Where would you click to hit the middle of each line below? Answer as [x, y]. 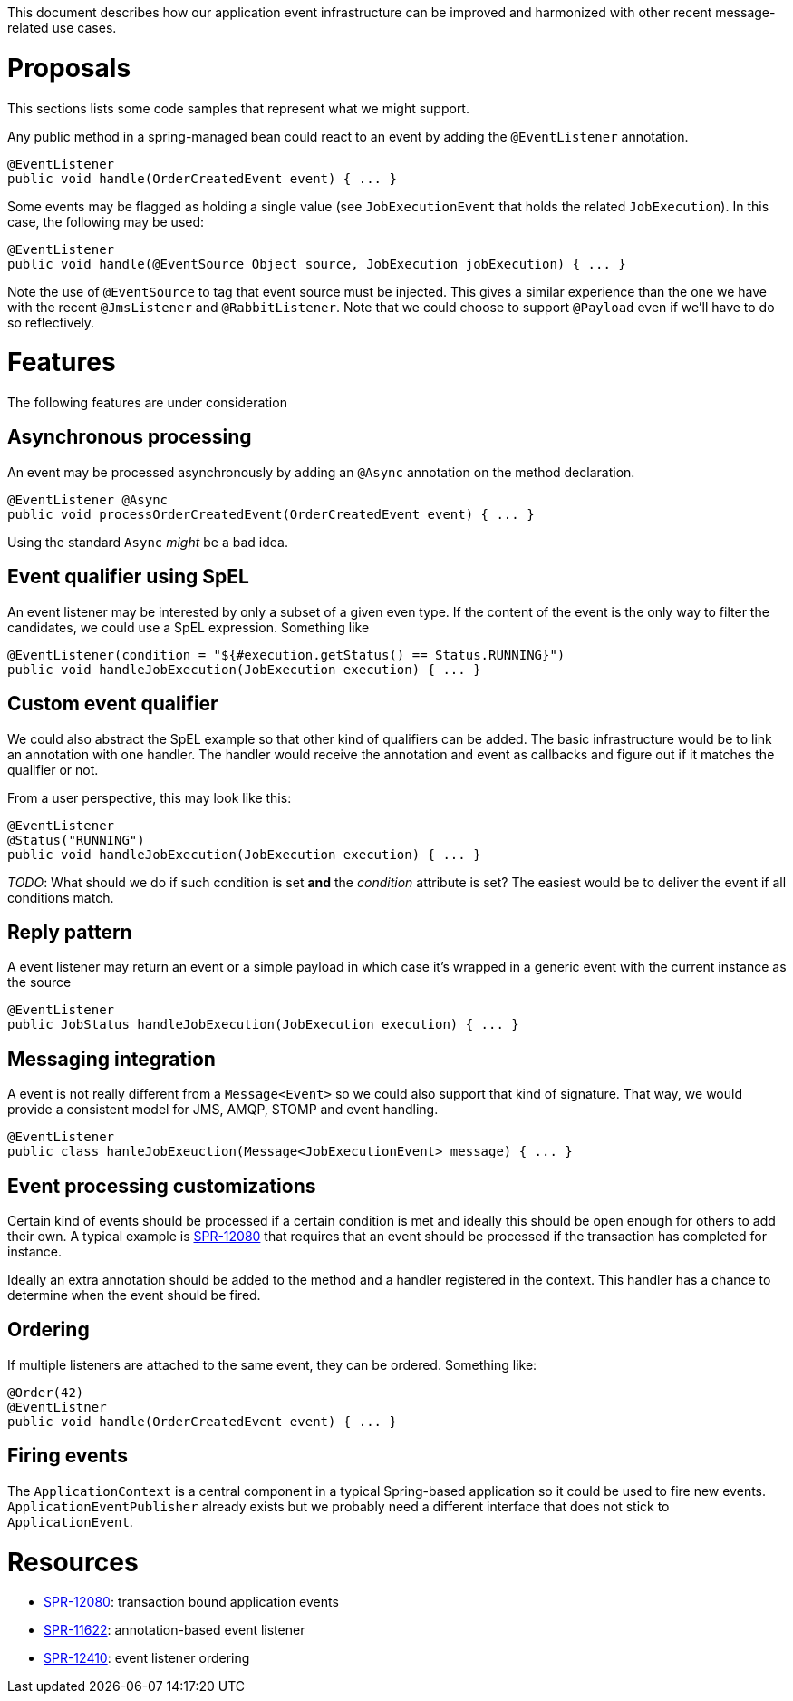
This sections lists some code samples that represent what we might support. [238, 108]
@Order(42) [46, 1392]
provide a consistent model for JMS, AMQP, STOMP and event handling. [223, 1110]
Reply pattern [70, 932]
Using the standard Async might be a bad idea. [148, 542]
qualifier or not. [53, 769]
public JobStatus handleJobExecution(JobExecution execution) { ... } [263, 1025]
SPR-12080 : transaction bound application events [191, 1602]
